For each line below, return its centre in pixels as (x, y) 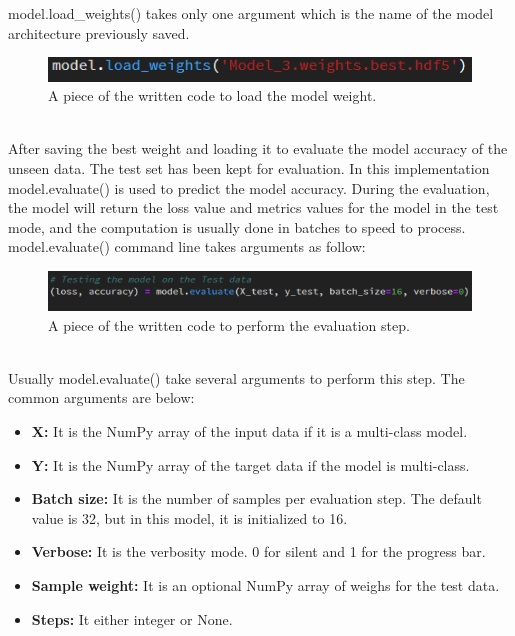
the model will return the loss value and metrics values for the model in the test (253, 207)
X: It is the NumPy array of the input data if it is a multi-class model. (249, 431)
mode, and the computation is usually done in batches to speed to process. (237, 226)
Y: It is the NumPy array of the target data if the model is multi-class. (250, 464)
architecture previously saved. (99, 32)
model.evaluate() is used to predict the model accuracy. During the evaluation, (249, 187)
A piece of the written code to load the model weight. (212, 95)
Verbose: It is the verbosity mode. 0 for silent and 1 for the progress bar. (258, 551)
